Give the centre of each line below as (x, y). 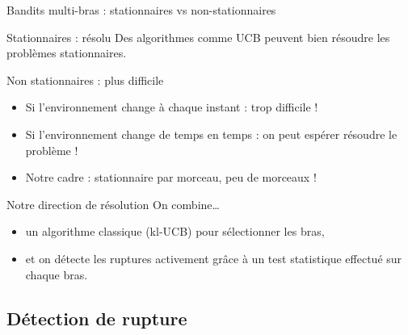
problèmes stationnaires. (67, 53)
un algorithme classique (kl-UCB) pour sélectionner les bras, (175, 231)
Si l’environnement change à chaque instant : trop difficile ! (172, 107)
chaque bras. (57, 274)
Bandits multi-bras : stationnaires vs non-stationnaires (141, 10)
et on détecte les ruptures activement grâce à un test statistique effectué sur (214, 258)
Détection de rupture (97, 318)
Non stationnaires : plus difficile (85, 80)
